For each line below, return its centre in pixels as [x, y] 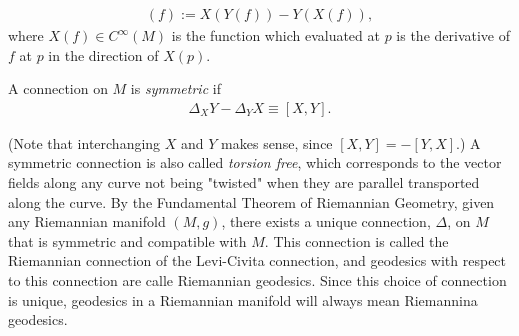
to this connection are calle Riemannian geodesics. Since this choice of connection [257, 280]
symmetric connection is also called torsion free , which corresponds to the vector [255, 162]
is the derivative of [453, 35]
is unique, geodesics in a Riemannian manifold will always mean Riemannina [243, 299]
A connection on [58, 88]
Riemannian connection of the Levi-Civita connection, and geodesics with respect [257, 260]
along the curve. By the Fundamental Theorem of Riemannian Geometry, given [251, 201]
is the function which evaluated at [275, 35]
